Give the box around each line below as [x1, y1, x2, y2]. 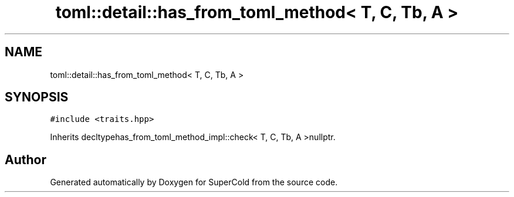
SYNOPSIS [5, 90, 69, 105]
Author [5, 152, 46, 167]
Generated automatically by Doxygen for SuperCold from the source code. [50, 177, 338, 188]
